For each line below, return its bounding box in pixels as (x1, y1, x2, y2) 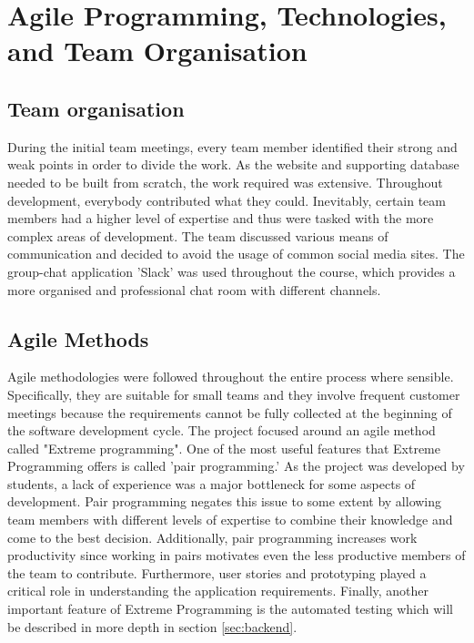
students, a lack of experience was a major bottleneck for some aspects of (7, 474, 416, 493)
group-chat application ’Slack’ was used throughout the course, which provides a (7, 261, 456, 281)
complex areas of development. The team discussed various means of (7, 226, 388, 245)
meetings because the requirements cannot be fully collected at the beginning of (7, 403, 452, 422)
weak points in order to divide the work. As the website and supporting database (7, 155, 459, 174)
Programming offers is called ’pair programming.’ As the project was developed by (7, 456, 465, 475)
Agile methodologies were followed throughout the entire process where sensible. (7, 367, 454, 386)
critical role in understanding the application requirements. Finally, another (7, 581, 429, 600)
